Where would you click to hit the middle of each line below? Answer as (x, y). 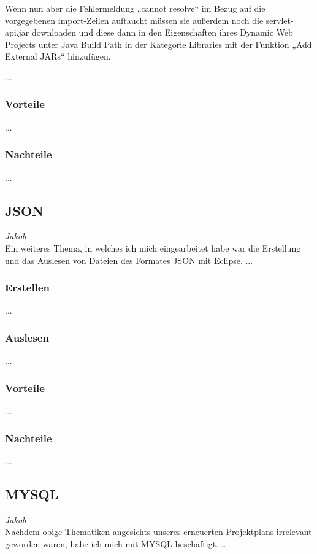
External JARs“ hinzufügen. (58, 56)
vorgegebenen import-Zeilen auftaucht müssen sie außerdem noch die (134, 20)
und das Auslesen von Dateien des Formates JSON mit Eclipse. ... (129, 260)
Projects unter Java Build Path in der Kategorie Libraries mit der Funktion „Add (158, 44)
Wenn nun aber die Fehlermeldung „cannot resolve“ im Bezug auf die (135, 8)
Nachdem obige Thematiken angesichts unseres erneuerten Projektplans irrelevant (158, 532)
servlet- (280, 20)
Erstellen (27, 287)
